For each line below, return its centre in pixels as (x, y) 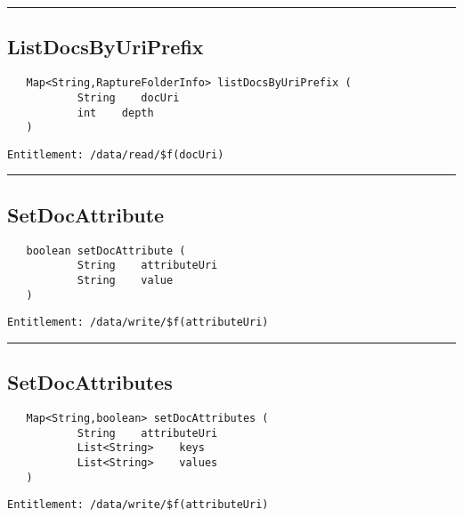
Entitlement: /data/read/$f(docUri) (116, 154)
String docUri (128, 97)
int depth (115, 113)
